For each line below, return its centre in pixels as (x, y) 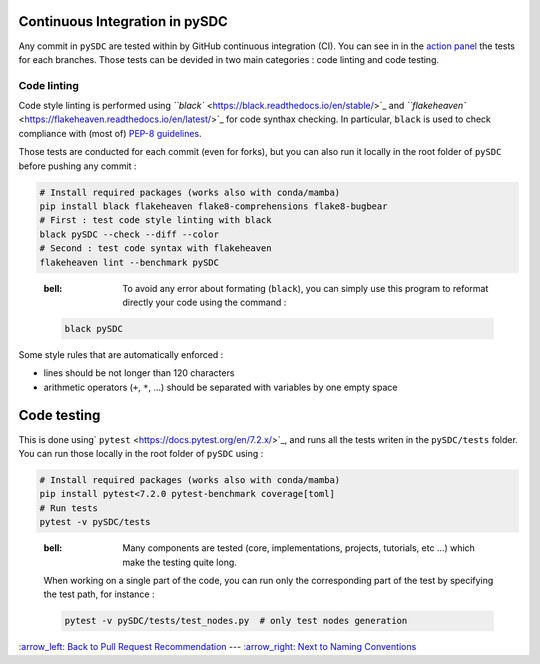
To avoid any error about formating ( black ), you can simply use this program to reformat (305, 288)
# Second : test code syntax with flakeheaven (155, 248)
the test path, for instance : (99, 594)
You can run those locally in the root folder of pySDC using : (141, 453)
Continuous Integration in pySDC (123, 21)
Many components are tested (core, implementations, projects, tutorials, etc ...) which (298, 548)
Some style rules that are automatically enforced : (121, 354)
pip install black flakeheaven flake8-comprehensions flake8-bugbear (213, 206)
